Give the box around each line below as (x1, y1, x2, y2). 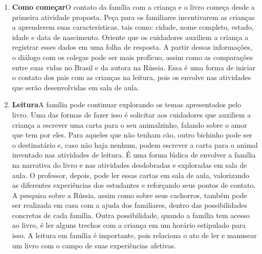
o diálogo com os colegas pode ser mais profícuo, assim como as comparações (12, 51, 253, 62)
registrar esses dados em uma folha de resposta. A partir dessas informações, (12, 42, 252, 52)
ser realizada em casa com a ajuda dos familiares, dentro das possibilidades (12, 200, 248, 210)
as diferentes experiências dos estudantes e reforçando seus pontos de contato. (12, 180, 256, 190)
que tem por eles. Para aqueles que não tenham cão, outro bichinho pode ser (12, 129, 252, 140)
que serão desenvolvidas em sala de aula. (12, 82, 139, 92)
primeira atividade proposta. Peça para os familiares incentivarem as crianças (12, 11, 255, 22)
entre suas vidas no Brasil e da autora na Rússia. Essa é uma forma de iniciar (12, 62, 256, 72)
